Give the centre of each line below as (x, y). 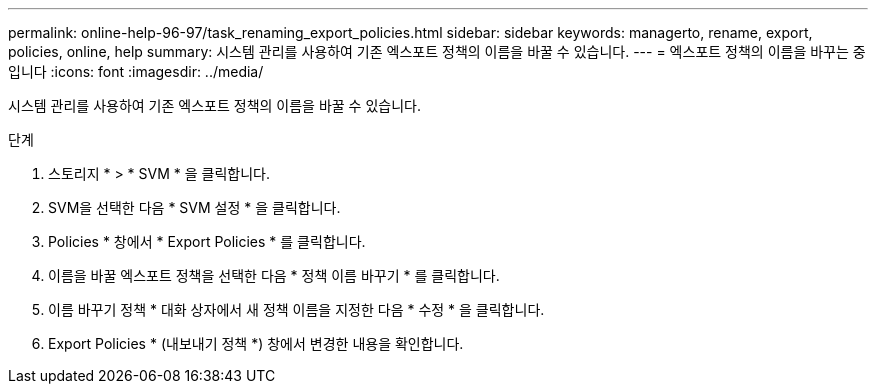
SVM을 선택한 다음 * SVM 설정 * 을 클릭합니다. (194, 207)
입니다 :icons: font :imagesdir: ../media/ (136, 71)
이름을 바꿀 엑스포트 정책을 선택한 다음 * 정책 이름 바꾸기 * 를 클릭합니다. (274, 275)
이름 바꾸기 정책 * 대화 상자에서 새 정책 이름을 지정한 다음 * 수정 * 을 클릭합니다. (296, 309)
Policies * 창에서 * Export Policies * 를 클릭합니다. (207, 241)
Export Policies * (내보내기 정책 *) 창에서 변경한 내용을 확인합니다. (256, 343)
